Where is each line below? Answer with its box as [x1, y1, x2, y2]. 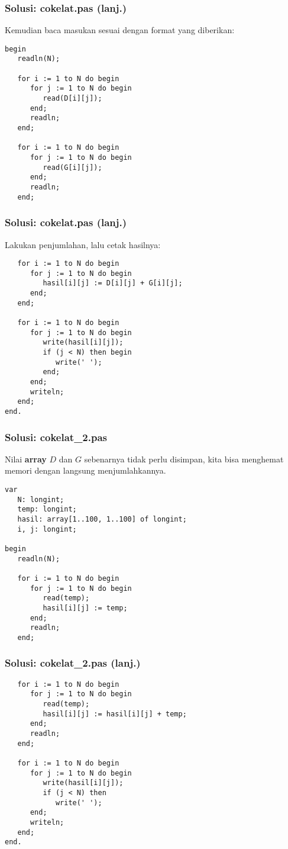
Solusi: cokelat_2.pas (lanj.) [5, 655, 141, 670]
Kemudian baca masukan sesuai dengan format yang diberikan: [5, 24, 235, 36]
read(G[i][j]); [43, 163, 102, 172]
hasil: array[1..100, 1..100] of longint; [17, 515, 187, 523]
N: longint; [17, 495, 64, 504]
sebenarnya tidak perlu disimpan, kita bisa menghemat [84, 452, 284, 465]
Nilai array [5, 452, 47, 465]
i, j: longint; [17, 525, 77, 533]
